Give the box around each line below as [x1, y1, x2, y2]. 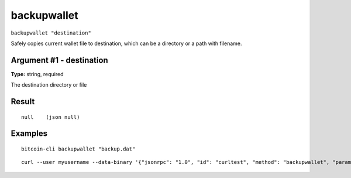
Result [11, 97, 35, 107]
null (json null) [21, 114, 80, 120]
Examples [11, 129, 48, 139]
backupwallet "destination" [11, 29, 92, 36]
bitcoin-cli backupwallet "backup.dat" [21, 146, 136, 152]
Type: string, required [11, 70, 64, 77]
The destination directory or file [11, 81, 87, 88]
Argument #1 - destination [11, 55, 108, 65]
